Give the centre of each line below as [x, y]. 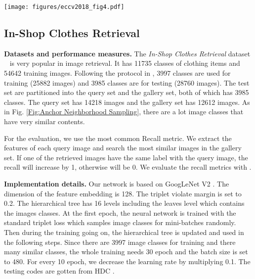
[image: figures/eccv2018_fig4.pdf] [64, 7]
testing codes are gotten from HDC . [59, 271]
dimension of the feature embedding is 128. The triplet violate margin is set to [123, 193]
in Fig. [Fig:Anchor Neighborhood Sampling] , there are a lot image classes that [124, 112]
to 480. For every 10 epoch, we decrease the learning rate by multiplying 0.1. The [127, 261]
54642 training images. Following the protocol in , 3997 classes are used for [117, 73]
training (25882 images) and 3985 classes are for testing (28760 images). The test [127, 82]
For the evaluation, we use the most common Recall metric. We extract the [118, 138]
